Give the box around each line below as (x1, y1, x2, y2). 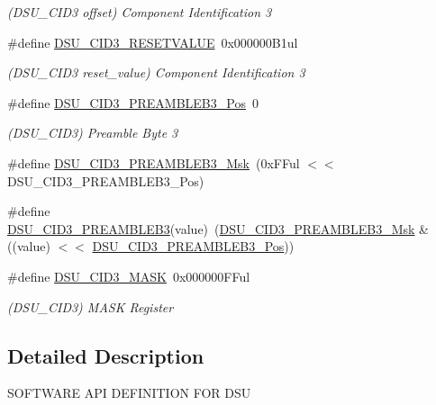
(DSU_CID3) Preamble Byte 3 (7, 123, 178, 142)
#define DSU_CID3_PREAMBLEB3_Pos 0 (7, 93, 259, 112)
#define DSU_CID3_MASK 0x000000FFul (7, 266, 250, 285)
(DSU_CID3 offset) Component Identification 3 (7, 3, 272, 21)
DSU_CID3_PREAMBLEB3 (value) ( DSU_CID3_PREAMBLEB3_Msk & (7, 219, 429, 238)
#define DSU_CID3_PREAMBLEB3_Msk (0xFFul (7, 153, 300, 172)
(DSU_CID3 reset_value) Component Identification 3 (7, 63, 305, 82)
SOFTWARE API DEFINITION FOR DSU (7, 383, 251, 402)
